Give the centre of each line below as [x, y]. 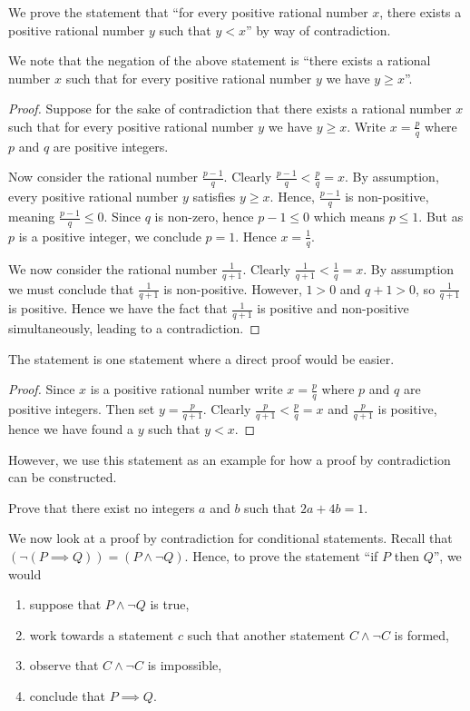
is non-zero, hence [204, 217]
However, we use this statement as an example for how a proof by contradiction [230, 459]
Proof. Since [42, 389]
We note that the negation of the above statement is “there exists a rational [220, 60]
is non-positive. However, [233, 288]
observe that [64, 665]
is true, [170, 604]
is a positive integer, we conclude [110, 236]
